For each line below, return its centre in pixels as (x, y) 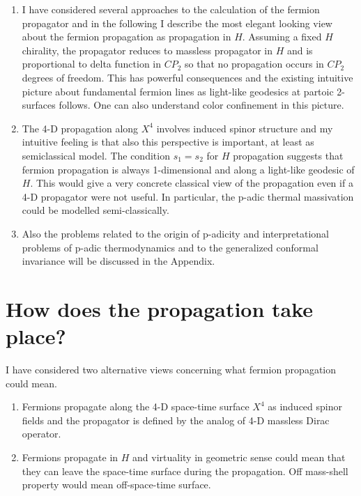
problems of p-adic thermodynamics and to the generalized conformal (170, 247)
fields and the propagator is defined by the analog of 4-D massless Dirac (176, 420)
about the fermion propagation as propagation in (126, 37)
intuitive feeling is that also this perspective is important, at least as (168, 142)
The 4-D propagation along (80, 128)
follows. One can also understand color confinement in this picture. (201, 105)
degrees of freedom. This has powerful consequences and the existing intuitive (187, 77)
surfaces (39, 105)
